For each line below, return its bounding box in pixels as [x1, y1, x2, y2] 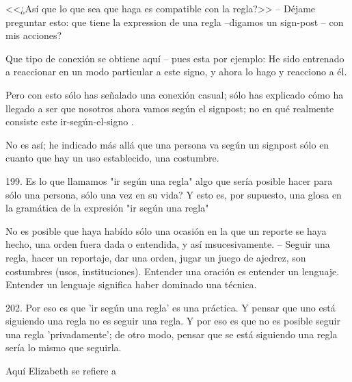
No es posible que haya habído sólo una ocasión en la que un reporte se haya [5, 223, 327, 238]
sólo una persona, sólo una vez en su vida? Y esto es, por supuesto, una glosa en [5, 187, 342, 201]
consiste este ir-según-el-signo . [5, 114, 134, 129]
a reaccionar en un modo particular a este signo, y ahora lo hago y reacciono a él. [5, 64, 347, 79]
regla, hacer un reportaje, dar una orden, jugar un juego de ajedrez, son [5, 250, 306, 264]
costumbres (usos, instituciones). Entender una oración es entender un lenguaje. [5, 264, 340, 278]
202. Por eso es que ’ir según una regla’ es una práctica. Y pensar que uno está [5, 300, 336, 314]
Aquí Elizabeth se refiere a [5, 364, 117, 378]
